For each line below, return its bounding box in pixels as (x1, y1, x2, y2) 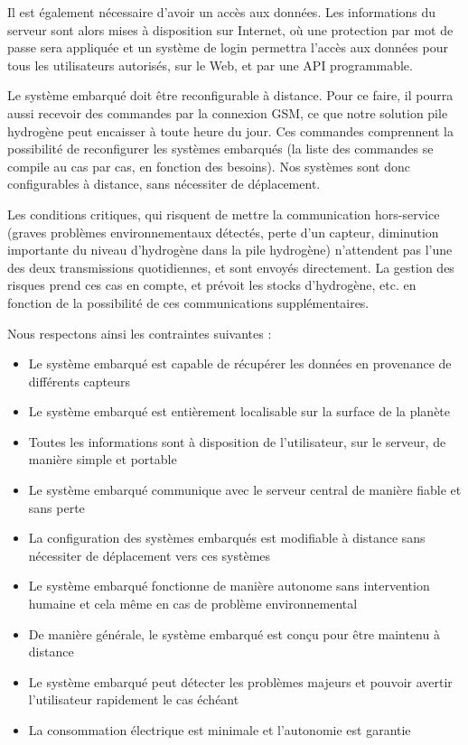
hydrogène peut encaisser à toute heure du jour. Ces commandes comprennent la (7, 121, 454, 140)
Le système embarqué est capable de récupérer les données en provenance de (28, 354, 452, 373)
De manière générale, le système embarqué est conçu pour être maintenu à (28, 624, 440, 643)
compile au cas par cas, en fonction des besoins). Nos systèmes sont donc (7, 156, 411, 175)
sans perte (28, 498, 85, 517)
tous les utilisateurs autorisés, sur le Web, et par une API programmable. (7, 55, 413, 74)
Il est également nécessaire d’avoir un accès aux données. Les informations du (7, 3, 436, 21)
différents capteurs (28, 371, 131, 390)
